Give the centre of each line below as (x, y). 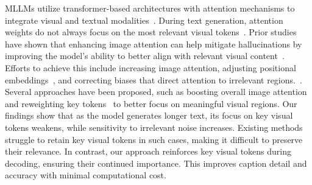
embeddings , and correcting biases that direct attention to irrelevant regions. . (154, 79)
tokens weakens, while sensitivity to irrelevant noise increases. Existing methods (154, 127)
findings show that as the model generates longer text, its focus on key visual (149, 115)
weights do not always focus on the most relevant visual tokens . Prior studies (151, 32)
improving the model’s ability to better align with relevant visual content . (145, 56)
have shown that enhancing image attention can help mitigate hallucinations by (154, 44)
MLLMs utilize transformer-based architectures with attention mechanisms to (150, 8)
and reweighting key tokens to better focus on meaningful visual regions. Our (151, 103)
